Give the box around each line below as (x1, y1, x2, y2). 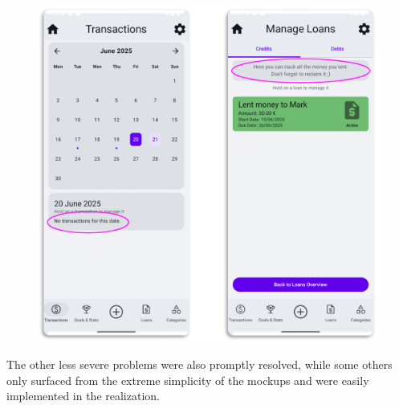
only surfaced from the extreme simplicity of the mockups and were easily (6, 371, 369, 388)
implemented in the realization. (6, 387, 160, 404)
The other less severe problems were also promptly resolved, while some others (6, 355, 393, 372)
